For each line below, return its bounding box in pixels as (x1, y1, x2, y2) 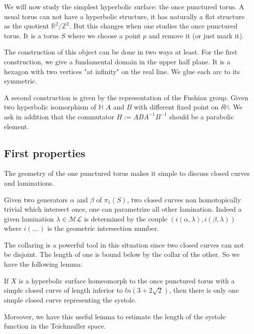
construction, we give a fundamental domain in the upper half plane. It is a (4, 56, 230, 66)
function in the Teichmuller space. (4, 321, 106, 331)
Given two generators (4, 194, 68, 204)
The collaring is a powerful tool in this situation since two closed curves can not (4, 239, 244, 250)
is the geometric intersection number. (47, 223, 159, 233)
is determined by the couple (84, 213, 168, 223)
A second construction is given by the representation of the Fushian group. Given (4, 92, 249, 102)
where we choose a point (67, 30, 141, 40)
